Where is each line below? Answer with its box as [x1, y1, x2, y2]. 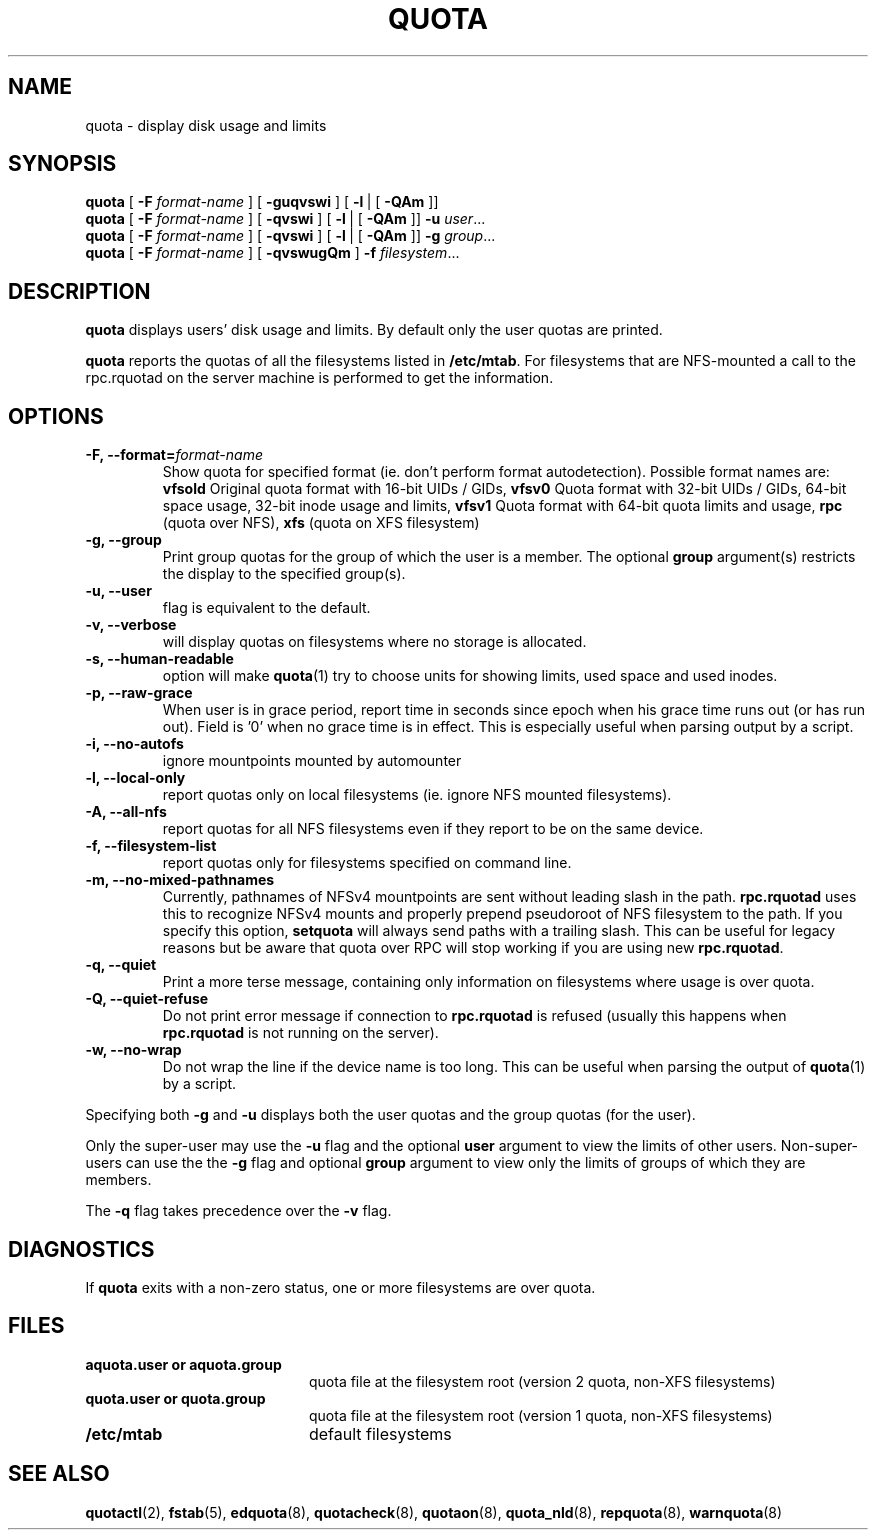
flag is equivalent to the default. [162, 599, 371, 617]
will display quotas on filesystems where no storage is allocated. [162, 633, 587, 651]
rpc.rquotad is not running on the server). [162, 1024, 439, 1042]
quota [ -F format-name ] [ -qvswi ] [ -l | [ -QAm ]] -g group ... [85, 227, 496, 245]
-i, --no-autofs [85, 735, 184, 753]
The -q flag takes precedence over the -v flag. [85, 1202, 392, 1220]
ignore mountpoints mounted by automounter [162, 752, 462, 770]
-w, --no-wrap [85, 1041, 182, 1059]
